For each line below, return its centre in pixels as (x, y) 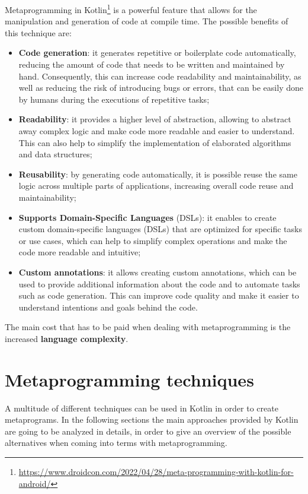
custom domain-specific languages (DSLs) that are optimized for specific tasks (160, 229)
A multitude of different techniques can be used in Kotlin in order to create (142, 408)
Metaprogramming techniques (129, 379)
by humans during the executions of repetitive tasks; (114, 99)
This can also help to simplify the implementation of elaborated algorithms (155, 142)
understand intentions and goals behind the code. (108, 307)
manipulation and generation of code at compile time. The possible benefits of (147, 21)
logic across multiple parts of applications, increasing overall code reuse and (156, 186)
